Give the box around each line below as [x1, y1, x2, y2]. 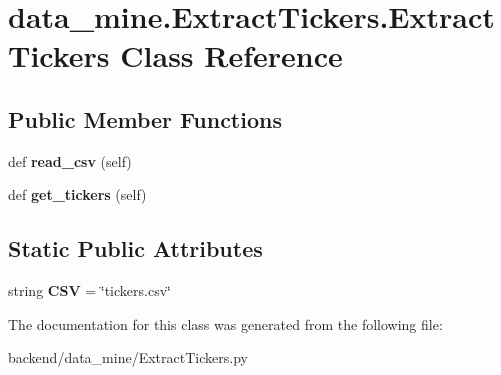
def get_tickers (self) [8, 184, 147, 205]
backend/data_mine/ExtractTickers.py [8, 347, 248, 368]
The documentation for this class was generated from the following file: [8, 313, 443, 334]
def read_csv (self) [8, 150, 132, 171]
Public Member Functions [8, 103, 282, 134]
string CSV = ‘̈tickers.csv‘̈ [8, 280, 171, 301]
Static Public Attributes [8, 233, 263, 264]
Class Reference [120, 35, 343, 76]
